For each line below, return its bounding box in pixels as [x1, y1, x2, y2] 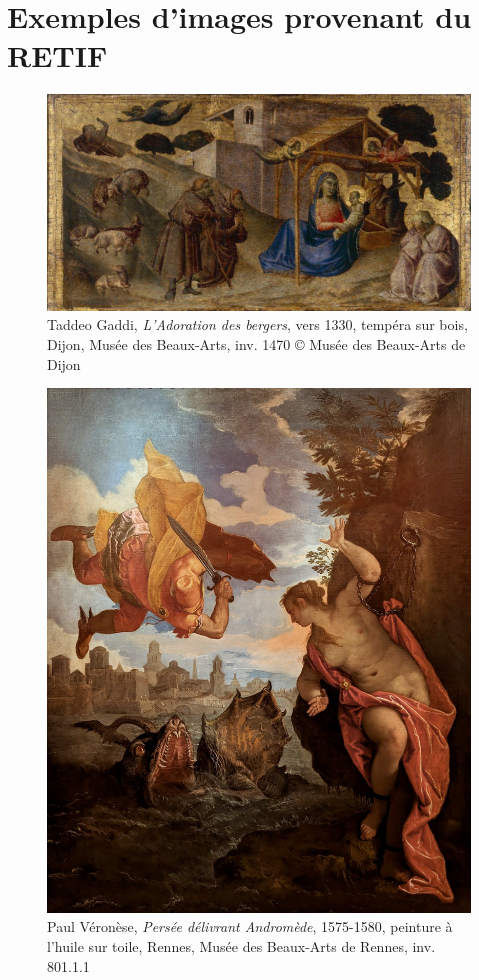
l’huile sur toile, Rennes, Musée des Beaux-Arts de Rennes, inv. [47, 935, 436, 956]
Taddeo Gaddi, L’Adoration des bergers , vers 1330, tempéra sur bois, [47, 314, 468, 335]
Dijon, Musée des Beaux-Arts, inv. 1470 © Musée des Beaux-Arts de [47, 334, 466, 355]
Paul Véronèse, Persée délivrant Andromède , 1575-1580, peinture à [47, 916, 453, 937]
